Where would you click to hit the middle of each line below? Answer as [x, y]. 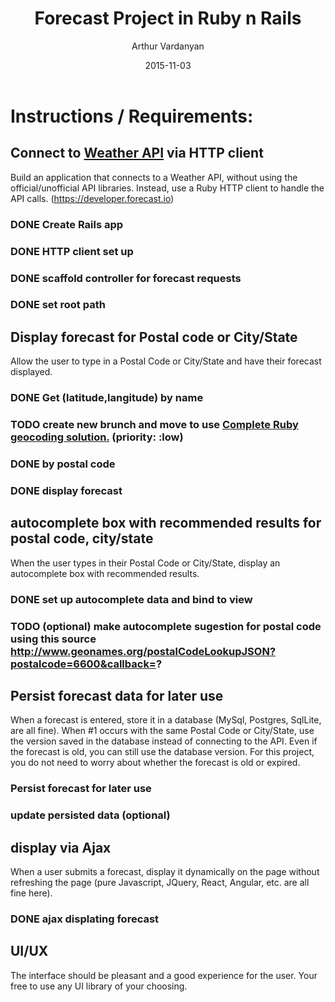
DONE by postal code [63, 464]
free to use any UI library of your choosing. [99, 986]
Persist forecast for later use [81, 789]
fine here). [31, 893]
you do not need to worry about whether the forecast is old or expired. [155, 763]
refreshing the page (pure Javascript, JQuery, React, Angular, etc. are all [160, 883]
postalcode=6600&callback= [83, 664]
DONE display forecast [66, 490]
